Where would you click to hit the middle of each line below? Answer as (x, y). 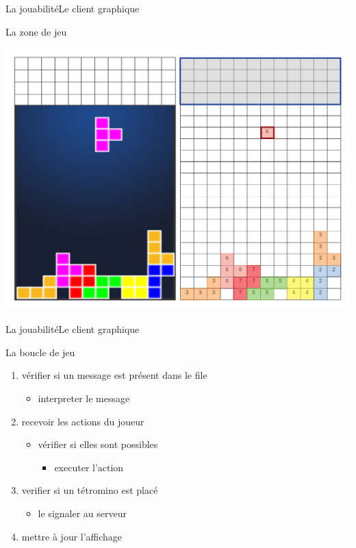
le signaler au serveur (82, 513)
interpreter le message (84, 398)
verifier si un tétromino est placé (90, 490)
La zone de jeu (36, 31)
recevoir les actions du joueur (83, 421)
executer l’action (89, 467)
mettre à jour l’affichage (72, 536)
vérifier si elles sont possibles (98, 444)
